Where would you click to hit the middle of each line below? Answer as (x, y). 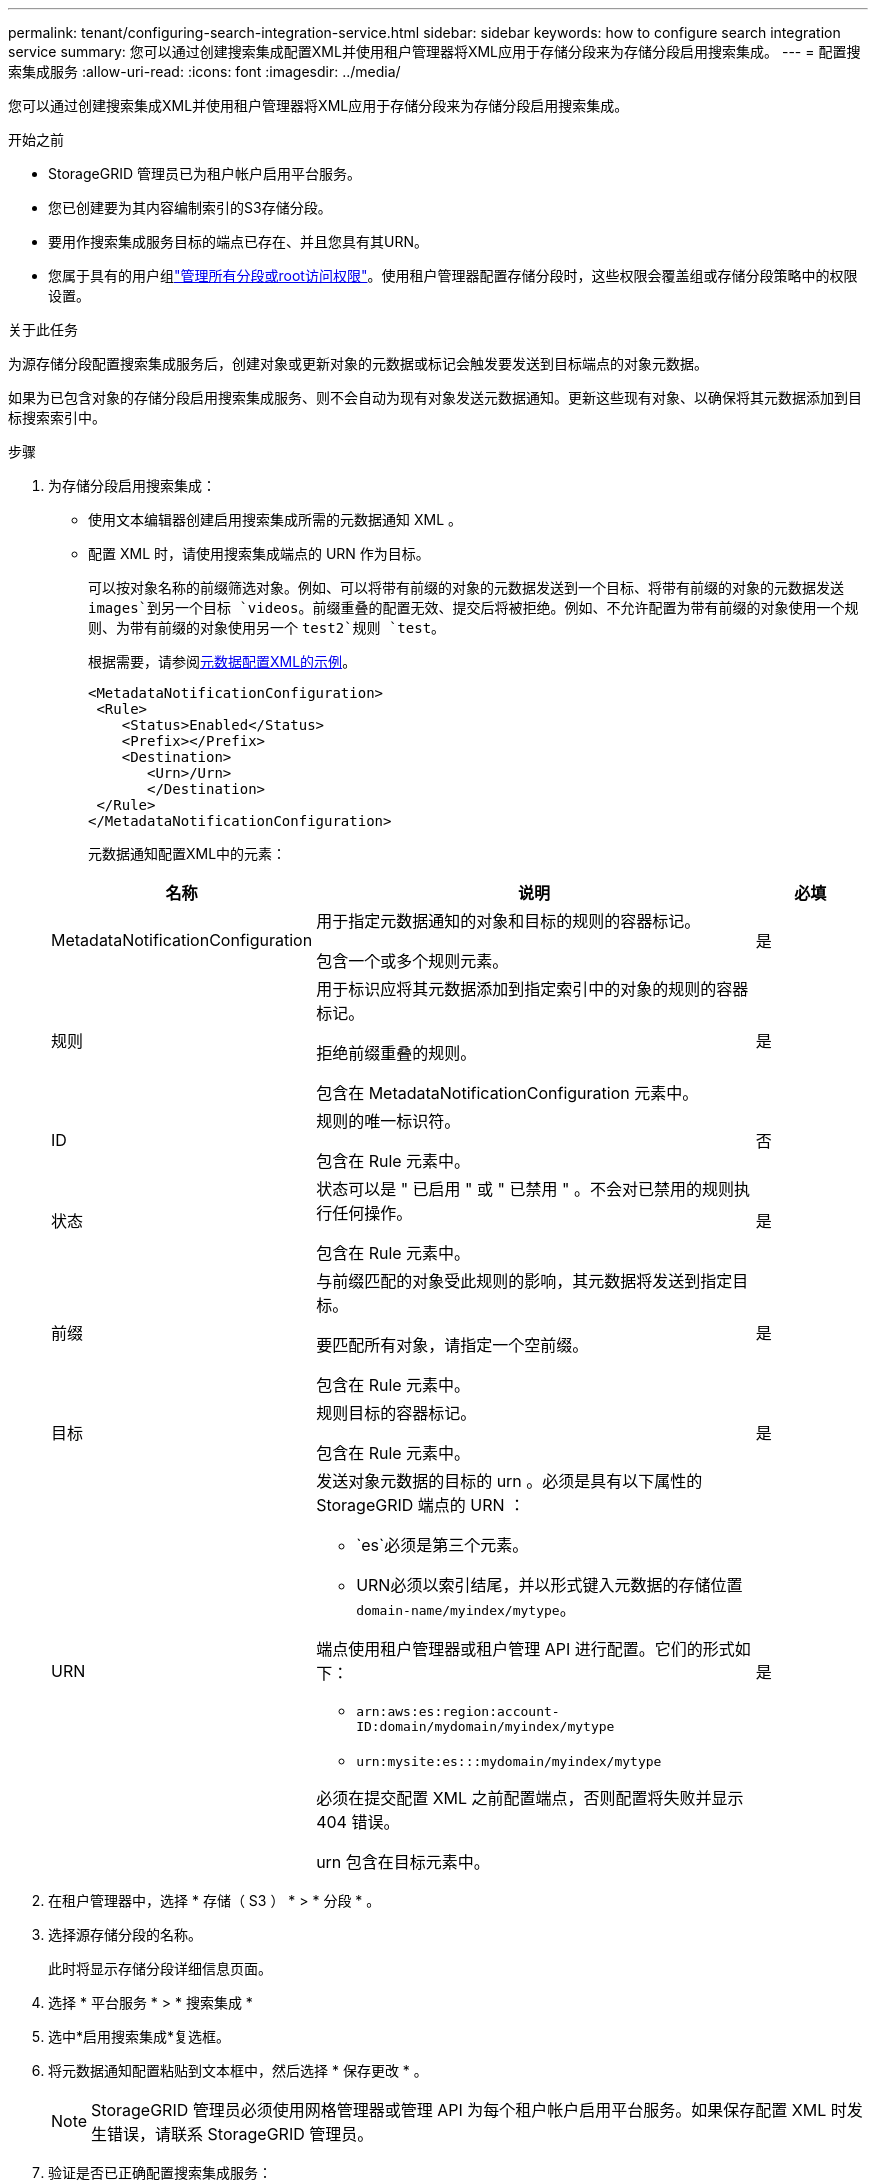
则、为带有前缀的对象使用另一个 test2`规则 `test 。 (267, 627)
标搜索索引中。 (57, 417)
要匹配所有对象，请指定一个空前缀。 (452, 1345)
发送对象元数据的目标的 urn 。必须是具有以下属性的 (509, 1481)
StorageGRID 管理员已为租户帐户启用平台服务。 (204, 173)
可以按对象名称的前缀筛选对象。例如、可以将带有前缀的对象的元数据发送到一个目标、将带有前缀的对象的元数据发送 (466, 587)
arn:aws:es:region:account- (458, 1711)
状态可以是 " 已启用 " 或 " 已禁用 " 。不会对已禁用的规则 (525, 1189)
